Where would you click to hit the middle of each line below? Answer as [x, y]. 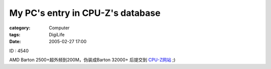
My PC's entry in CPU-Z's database [85, 13]
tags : [15, 34]
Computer [59, 28]
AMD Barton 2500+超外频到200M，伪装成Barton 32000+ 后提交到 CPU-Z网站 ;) [92, 60]
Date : [15, 42]
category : [20, 28]
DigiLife [57, 34]
